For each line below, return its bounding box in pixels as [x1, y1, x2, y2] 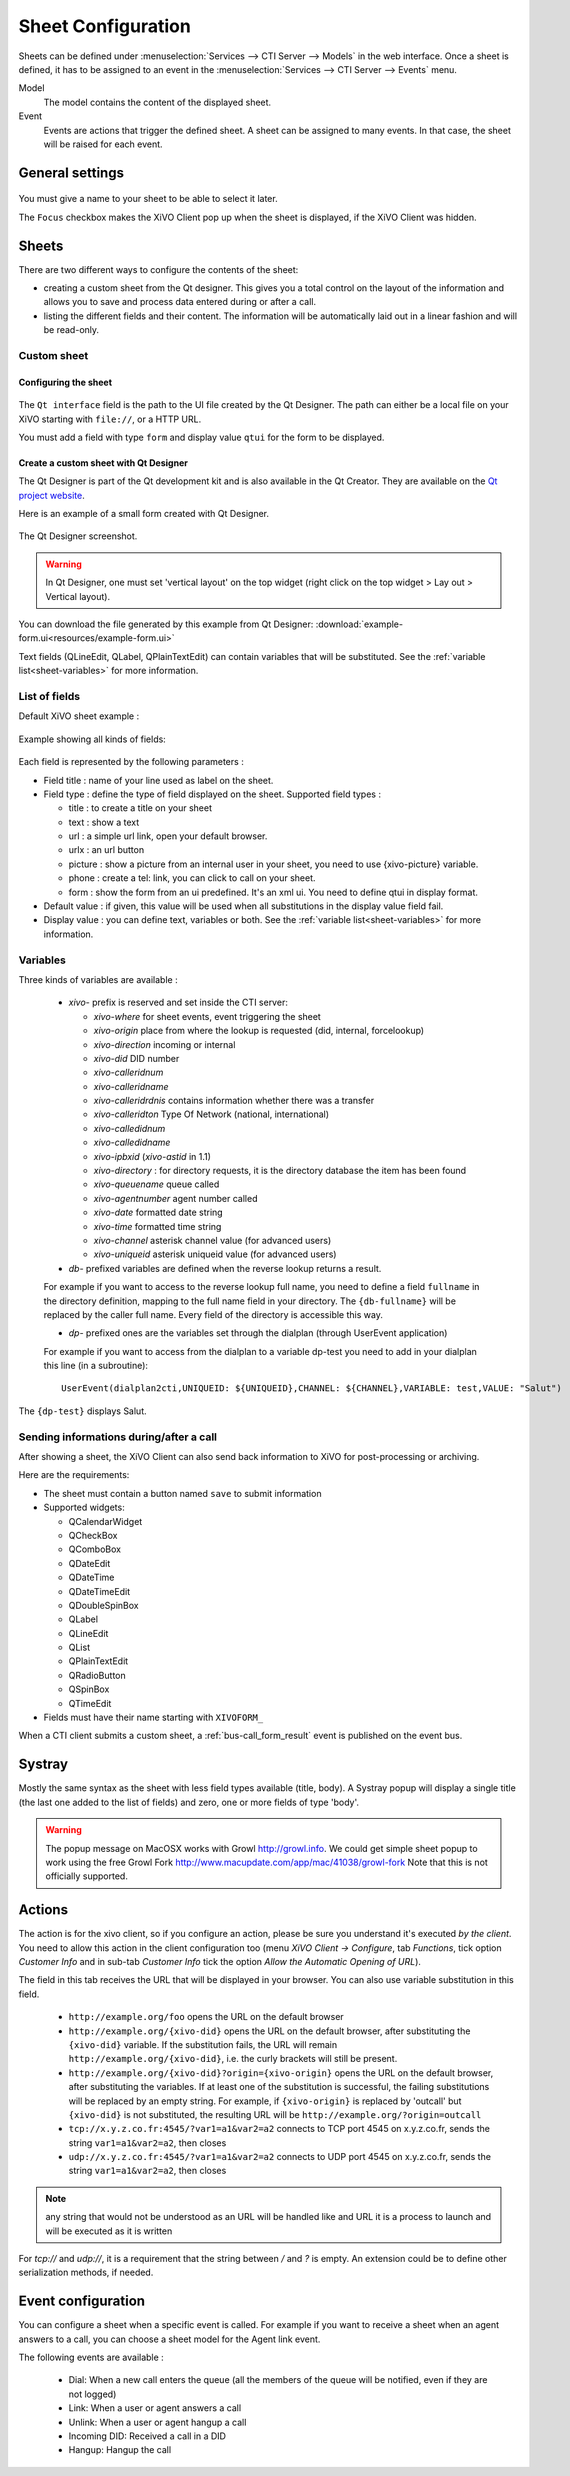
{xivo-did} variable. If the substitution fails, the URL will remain [68, 2038, 338, 2050]
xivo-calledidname [93, 1136, 171, 1149]
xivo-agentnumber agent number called [93, 1192, 258, 1204]
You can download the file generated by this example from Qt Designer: [18, 618, 314, 630]
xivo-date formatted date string [93, 1206, 224, 1219]
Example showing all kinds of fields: [18, 733, 167, 745]
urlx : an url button [68, 844, 145, 856]
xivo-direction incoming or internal [93, 1038, 236, 1050]
